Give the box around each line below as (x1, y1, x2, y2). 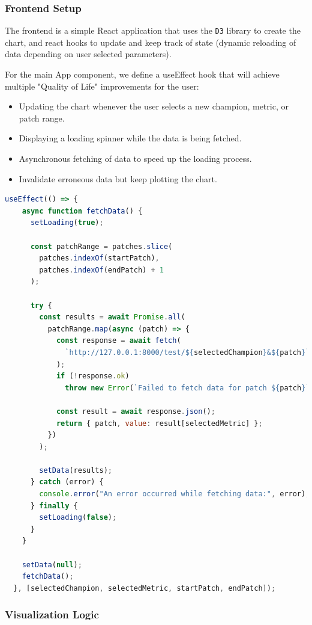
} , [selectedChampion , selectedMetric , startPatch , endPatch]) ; (13, 583, 276, 593)
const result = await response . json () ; (56, 407, 215, 416)
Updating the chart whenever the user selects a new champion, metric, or (19, 100, 289, 112)
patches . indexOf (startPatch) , (39, 254, 160, 263)
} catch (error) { (30, 478, 104, 487)
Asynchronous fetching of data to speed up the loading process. (19, 152, 252, 165)
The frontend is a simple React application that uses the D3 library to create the (5, 24, 301, 37)
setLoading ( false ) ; (39, 513, 117, 522)
